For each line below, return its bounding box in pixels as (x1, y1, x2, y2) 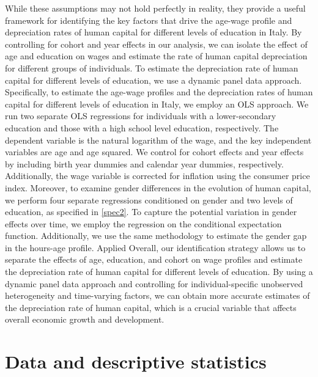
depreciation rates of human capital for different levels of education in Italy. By (5, 26, 302, 38)
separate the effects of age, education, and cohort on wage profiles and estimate (5, 253, 303, 266)
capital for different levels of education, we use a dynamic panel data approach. (5, 73, 302, 86)
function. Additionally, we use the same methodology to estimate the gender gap (5, 229, 307, 242)
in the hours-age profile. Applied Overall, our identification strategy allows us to (5, 241, 306, 254)
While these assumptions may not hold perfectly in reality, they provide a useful (5, 2, 306, 14)
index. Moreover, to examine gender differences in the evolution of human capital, (5, 181, 311, 194)
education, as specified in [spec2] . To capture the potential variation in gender (5, 205, 297, 218)
